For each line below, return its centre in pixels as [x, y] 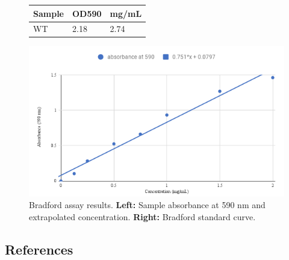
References [39, 249]
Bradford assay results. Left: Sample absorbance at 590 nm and [147, 205]
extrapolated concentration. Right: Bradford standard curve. [142, 216]
